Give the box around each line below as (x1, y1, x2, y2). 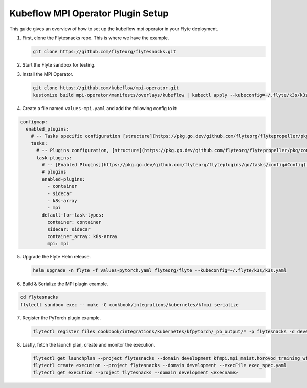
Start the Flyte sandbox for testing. (22, 61, 96, 68)
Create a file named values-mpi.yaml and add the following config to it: (22, 105, 178, 111)
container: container (47, 219, 102, 225)
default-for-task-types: (41, 212, 104, 218)
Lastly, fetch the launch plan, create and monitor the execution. (22, 341, 156, 348)
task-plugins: (36, 155, 72, 161)
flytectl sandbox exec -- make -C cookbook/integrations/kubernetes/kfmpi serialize (20, 301, 239, 307)
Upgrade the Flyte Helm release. (22, 254, 91, 260)
